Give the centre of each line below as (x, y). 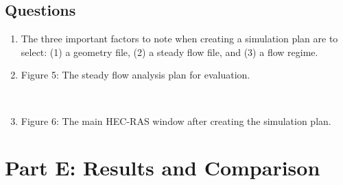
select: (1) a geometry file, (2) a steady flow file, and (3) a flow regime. (169, 52)
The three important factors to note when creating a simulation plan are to (179, 39)
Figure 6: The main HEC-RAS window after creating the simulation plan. (176, 120)
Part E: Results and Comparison (163, 168)
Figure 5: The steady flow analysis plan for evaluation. (135, 75)
